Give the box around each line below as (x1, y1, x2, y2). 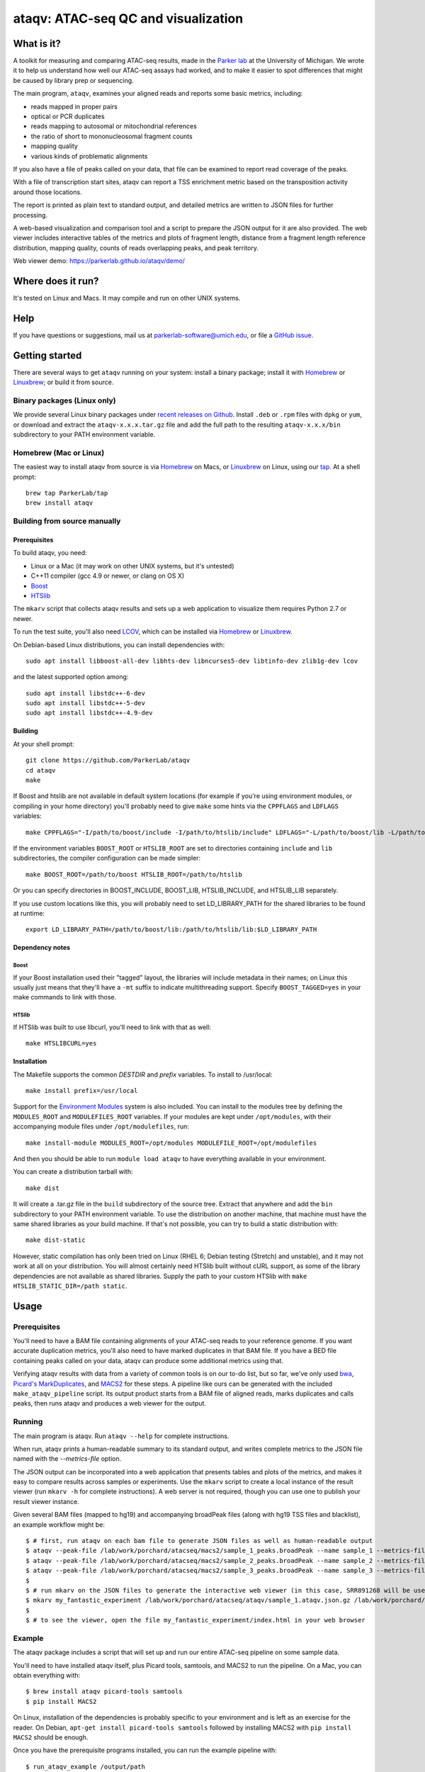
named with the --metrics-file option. (13, 1454, 122, 1463)
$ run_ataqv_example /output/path (25, 1762, 145, 1771)
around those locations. (13, 188, 82, 196)
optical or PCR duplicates (30, 112, 106, 120)
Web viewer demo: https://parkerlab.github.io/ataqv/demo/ (13, 257, 186, 265)
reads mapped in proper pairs (30, 102, 118, 111)
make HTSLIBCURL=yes (25, 1039, 97, 1048)
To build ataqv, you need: (13, 549, 87, 557)
